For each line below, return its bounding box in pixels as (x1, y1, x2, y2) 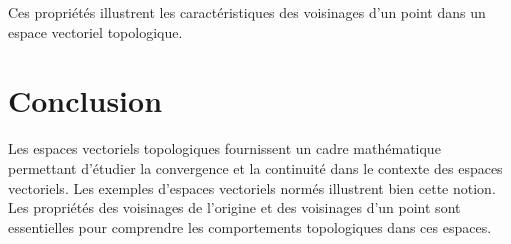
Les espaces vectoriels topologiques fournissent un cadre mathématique (8, 138, 441, 159)
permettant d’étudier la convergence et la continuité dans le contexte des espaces (8, 157, 503, 178)
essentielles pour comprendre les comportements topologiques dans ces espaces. (8, 216, 492, 237)
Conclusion (8, 80, 163, 121)
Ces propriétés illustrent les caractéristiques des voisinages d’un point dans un (8, 2, 486, 22)
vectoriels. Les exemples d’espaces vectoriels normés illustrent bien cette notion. (8, 177, 496, 198)
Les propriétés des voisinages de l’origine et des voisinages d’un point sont (8, 197, 461, 218)
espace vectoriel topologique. (8, 21, 183, 42)
